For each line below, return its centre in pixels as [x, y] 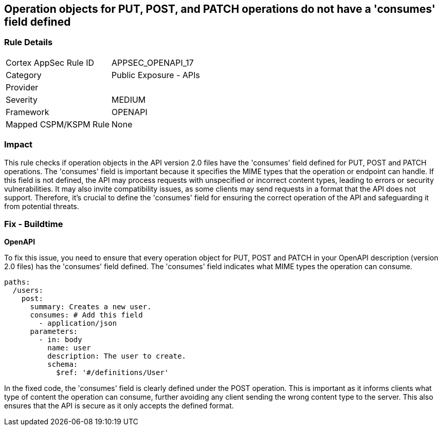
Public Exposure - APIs [156, 75]
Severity [22, 99]
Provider [22, 87]
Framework [27, 112]
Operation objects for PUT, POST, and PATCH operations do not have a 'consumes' [220, 9]
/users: [28, 291]
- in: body [60, 340]
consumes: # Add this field [86, 315]
